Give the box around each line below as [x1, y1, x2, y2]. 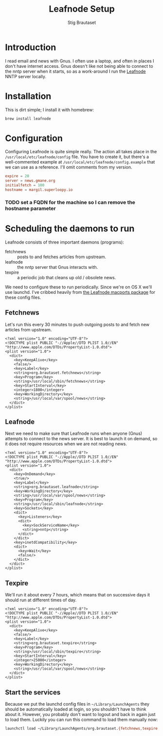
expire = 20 [5, 174, 29, 179]
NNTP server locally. [5, 73, 46, 79]
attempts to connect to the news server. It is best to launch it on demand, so [5, 436, 158, 442]
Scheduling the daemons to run [5, 223, 135, 234]
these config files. [5, 294, 41, 300]
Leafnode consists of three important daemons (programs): [5, 239, 124, 245]
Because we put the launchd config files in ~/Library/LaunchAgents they [5, 701, 150, 707]
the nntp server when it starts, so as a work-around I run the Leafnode [5, 68, 146, 74]
